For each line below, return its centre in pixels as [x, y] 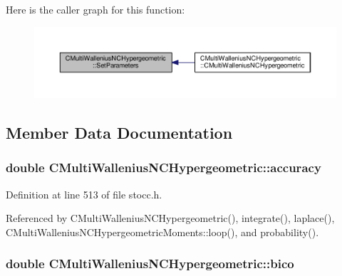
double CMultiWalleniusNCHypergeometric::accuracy [164, 168]
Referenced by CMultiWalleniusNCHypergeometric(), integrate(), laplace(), [170, 218]
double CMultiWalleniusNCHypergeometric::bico [150, 264]
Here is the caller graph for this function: [95, 9]
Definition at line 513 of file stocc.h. [84, 194]
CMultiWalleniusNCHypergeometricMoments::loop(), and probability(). [162, 232]
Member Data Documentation [119, 132]
